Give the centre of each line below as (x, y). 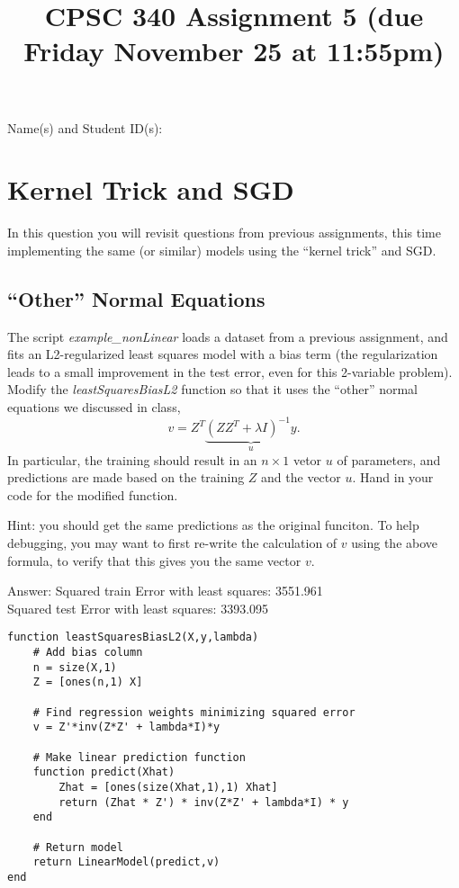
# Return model (78, 847)
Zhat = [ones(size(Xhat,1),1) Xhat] (168, 787)
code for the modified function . (93, 494)
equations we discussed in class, (94, 407)
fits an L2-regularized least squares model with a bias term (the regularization (223, 354)
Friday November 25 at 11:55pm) (234, 51)
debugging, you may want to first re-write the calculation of (172, 542)
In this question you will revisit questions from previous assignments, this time (224, 233)
